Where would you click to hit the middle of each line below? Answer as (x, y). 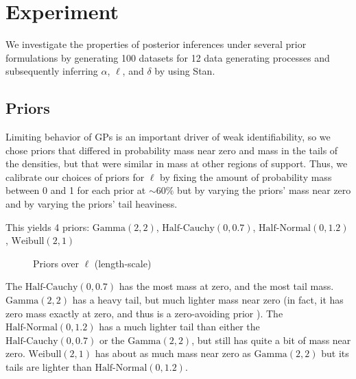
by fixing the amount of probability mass (246, 176)
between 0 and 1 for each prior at (76, 190)
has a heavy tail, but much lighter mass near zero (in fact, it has (208, 300)
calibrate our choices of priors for (75, 176)
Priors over (56, 263)
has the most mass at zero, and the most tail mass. (226, 286)
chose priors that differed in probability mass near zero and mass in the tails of (172, 150)
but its (335, 353)
